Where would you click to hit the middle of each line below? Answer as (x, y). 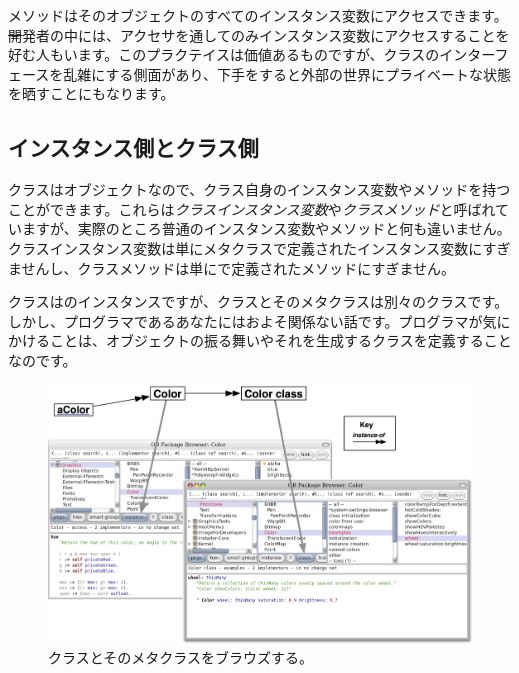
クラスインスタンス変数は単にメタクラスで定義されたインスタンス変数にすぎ (259, 247)
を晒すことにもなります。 (91, 93)
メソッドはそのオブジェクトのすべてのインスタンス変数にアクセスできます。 (258, 15)
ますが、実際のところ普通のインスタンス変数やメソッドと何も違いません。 (266, 228)
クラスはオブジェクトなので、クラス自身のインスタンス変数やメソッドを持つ (259, 189)
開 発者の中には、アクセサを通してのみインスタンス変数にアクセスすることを (259, 34)
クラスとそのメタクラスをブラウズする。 (181, 656)
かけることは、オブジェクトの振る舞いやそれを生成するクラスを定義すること (260, 340)
